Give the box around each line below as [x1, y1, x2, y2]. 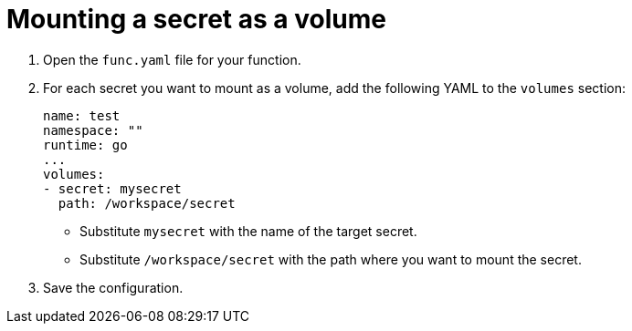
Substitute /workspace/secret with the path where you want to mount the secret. [79, 251, 582, 267]
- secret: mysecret [43, 181, 182, 196]
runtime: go [43, 137, 128, 152]
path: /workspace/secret [58, 195, 236, 211]
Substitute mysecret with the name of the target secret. [79, 222, 417, 239]
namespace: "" [43, 122, 143, 138]
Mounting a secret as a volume [6, 4, 386, 35]
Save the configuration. [43, 279, 184, 295]
